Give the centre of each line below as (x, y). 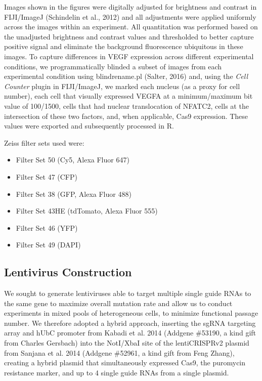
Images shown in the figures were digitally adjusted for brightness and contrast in (130, 7)
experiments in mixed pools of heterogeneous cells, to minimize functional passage (131, 313)
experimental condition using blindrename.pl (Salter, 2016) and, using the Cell (126, 76)
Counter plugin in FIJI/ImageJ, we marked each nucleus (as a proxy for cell (122, 86)
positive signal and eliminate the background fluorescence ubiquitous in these (124, 46)
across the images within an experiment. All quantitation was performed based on (131, 27)
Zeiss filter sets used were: (44, 142)
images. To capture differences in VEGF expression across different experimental (129, 56)
